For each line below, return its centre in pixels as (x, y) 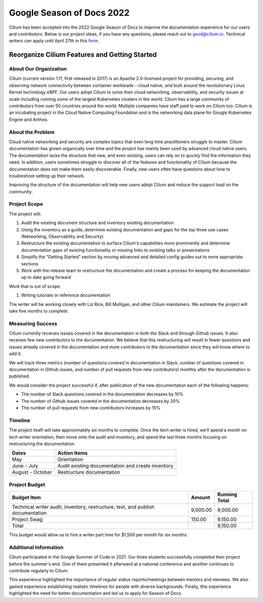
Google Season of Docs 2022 (69, 13)
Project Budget (27, 485)
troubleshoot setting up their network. (47, 176)
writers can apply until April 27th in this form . (54, 41)
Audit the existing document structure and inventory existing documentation (97, 223)
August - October (32, 472)
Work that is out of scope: (35, 286)
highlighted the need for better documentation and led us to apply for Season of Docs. (96, 593)
